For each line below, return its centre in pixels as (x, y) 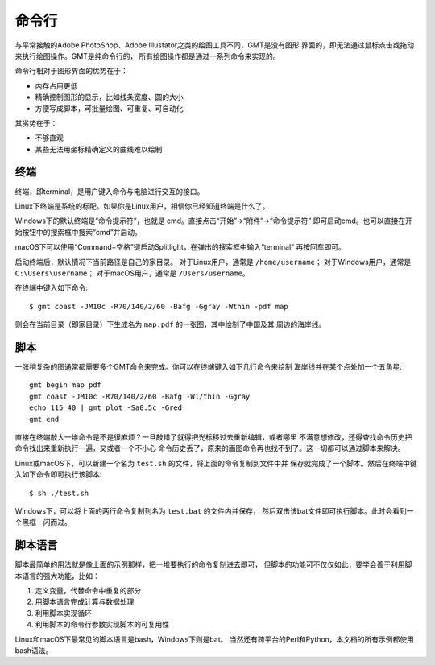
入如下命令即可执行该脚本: (58, 474)
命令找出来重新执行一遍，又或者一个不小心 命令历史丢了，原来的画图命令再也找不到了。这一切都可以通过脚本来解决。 (210, 448)
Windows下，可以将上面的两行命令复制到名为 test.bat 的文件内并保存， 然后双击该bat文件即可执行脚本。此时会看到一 (214, 510)
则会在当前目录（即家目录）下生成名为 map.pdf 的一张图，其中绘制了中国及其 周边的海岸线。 (170, 324)
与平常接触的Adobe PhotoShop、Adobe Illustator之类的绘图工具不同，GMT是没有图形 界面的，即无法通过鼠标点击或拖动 (215, 45)
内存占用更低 (56, 85)
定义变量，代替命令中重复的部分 (88, 590)
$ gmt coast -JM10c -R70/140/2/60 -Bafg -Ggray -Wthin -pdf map (159, 306)
